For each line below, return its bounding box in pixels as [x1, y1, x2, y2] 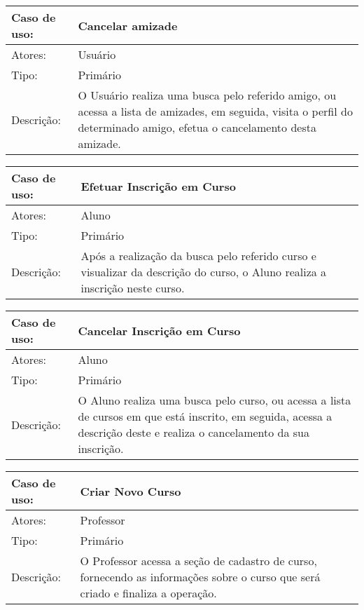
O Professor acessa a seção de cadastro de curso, [80, 553, 317, 569]
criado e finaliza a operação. [80, 585, 217, 601]
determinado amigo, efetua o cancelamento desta [78, 119, 316, 135]
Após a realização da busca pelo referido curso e [80, 248, 316, 264]
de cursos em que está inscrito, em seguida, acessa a [78, 408, 332, 424]
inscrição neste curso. [80, 280, 185, 296]
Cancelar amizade [78, 17, 178, 34]
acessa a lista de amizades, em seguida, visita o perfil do [78, 103, 353, 119]
